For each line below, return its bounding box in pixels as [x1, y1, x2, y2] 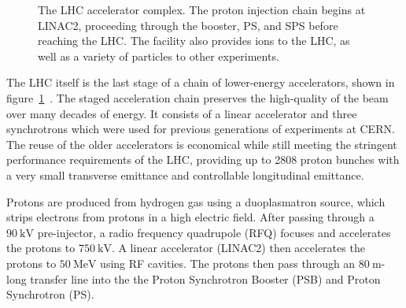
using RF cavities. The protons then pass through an [100, 254, 356, 271]
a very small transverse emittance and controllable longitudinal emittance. [6, 166, 364, 183]
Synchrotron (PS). [6, 286, 94, 302]
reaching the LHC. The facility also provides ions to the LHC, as [38, 32, 350, 49]
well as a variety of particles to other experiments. [38, 47, 279, 64]
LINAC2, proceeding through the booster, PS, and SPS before [38, 17, 338, 33]
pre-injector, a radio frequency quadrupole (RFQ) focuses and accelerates [37, 224, 391, 240]
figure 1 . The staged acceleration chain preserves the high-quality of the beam [6, 89, 389, 106]
